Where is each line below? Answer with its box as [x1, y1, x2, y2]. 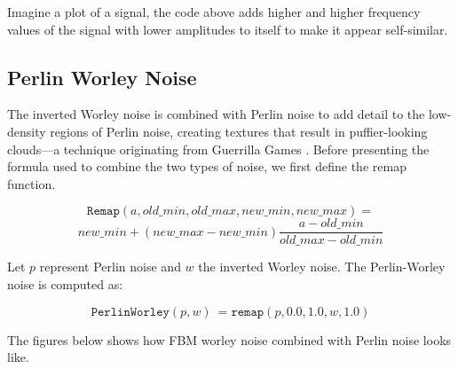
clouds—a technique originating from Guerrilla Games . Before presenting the [7, 139, 430, 158]
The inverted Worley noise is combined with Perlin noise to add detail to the [7, 105, 425, 123]
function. [7, 174, 56, 192]
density [7, 122, 46, 140]
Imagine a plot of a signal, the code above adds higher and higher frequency [7, 3, 421, 20]
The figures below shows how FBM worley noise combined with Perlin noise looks [7, 330, 452, 349]
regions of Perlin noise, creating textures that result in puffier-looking [50, 122, 428, 140]
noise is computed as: [7, 275, 123, 294]
